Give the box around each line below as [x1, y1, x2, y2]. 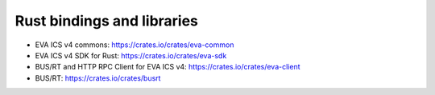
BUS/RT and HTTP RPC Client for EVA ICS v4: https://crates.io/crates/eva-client [35, 62, 301, 72]
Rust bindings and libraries [14, 12, 199, 30]
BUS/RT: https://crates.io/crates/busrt [35, 73, 161, 83]
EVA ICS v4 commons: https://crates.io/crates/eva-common [35, 40, 234, 49]
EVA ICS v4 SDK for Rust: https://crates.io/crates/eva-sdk [35, 50, 227, 60]
